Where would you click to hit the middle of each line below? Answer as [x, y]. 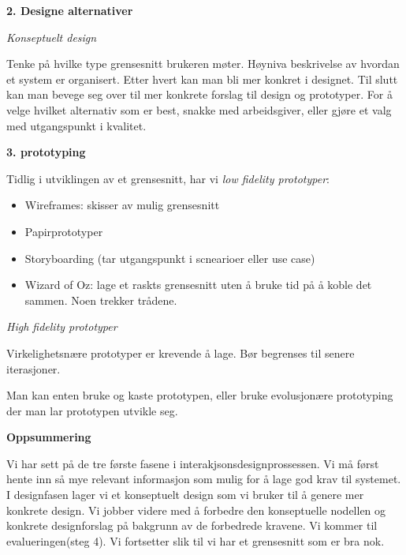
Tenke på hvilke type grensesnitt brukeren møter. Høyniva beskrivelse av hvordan [203, 64]
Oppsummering [49, 437]
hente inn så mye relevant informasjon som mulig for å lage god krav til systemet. [204, 479]
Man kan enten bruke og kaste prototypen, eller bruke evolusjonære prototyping [200, 395]
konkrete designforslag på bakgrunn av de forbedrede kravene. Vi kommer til [192, 525]
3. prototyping [46, 152]
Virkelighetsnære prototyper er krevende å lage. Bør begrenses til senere [181, 352]
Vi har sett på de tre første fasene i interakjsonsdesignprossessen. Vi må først [193, 463]
